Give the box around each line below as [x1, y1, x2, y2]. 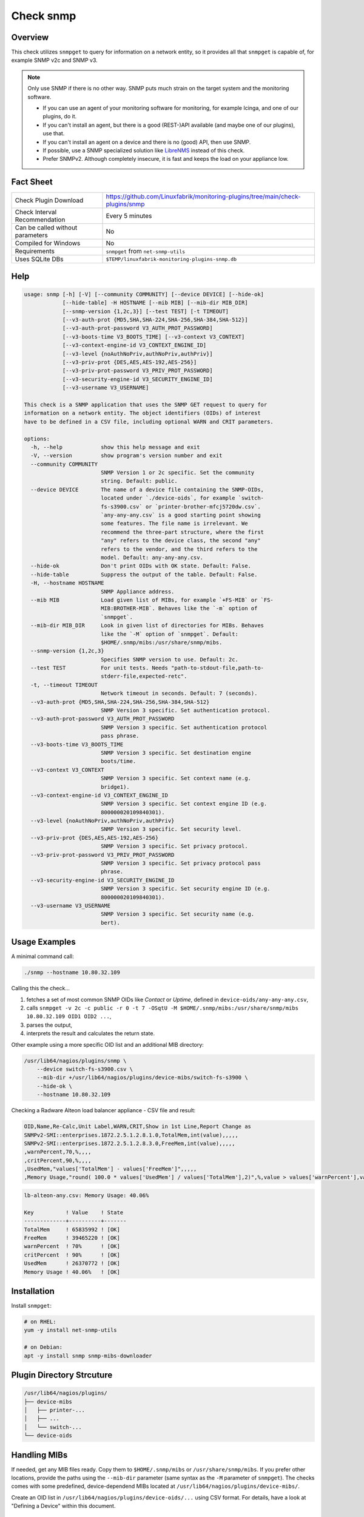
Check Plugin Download [15, 196, 84, 204]
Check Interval [15, 208, 57, 217]
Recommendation [15, 215, 66, 224]
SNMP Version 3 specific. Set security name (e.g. [100, 911, 255, 917]
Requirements [15, 247, 55, 255]
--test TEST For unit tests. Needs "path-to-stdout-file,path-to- [30, 664, 264, 672]
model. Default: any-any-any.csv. [100, 554, 203, 561]
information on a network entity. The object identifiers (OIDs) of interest [24, 410, 261, 417]
